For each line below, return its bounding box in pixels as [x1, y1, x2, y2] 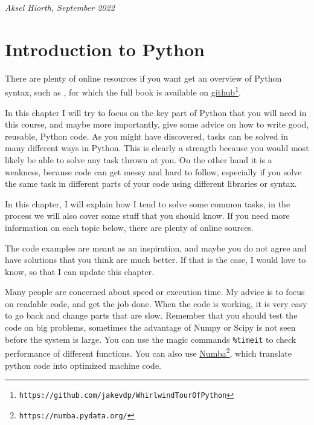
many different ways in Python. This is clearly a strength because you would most [5, 141, 309, 154]
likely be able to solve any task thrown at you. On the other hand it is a [5, 153, 272, 166]
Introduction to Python [5, 36, 205, 61]
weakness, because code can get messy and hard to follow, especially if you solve [5, 165, 302, 178]
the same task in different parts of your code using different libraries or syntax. [5, 177, 297, 190]
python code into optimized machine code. [5, 358, 161, 371]
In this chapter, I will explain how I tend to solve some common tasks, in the [5, 197, 290, 210]
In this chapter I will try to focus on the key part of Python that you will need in [5, 106, 307, 118]
